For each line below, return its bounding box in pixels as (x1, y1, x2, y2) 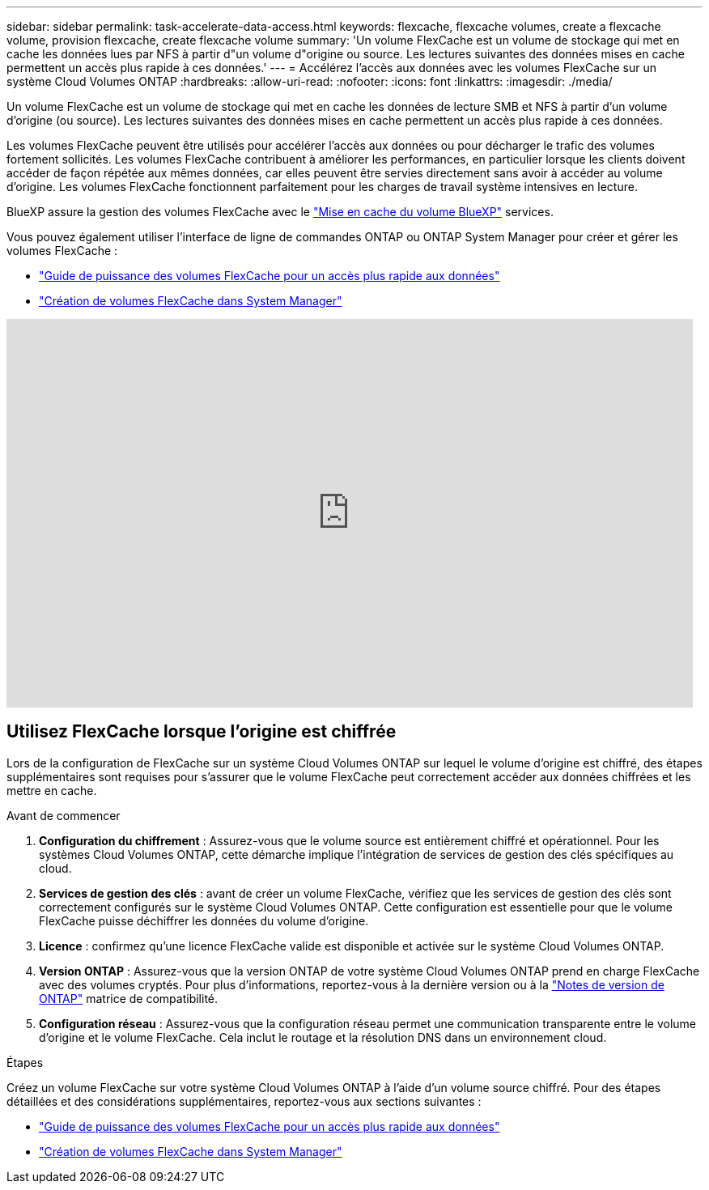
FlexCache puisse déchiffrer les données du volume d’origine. (39, 913, 369, 928)
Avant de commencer (6, 808, 121, 822)
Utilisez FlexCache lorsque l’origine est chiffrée (6, 721, 397, 742)
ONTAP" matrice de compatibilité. (39, 991, 219, 1005)
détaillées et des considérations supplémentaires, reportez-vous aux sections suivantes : (6, 1094, 482, 1108)
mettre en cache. (6, 783, 97, 797)
